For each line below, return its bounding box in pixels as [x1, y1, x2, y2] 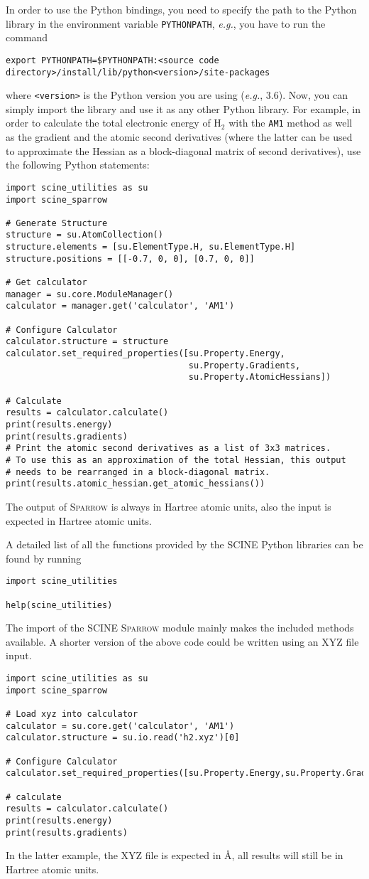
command [6, 30, 48, 45]
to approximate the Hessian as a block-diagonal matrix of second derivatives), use [6, 143, 361, 158]
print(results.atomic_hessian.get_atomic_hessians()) [6, 479, 265, 489]
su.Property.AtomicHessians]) [188, 372, 331, 383]
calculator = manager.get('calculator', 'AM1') [6, 301, 235, 311]
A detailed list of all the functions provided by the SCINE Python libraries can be [6, 537, 363, 552]
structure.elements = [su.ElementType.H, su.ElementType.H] [6, 242, 296, 252]
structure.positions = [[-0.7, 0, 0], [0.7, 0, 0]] [6, 253, 255, 264]
